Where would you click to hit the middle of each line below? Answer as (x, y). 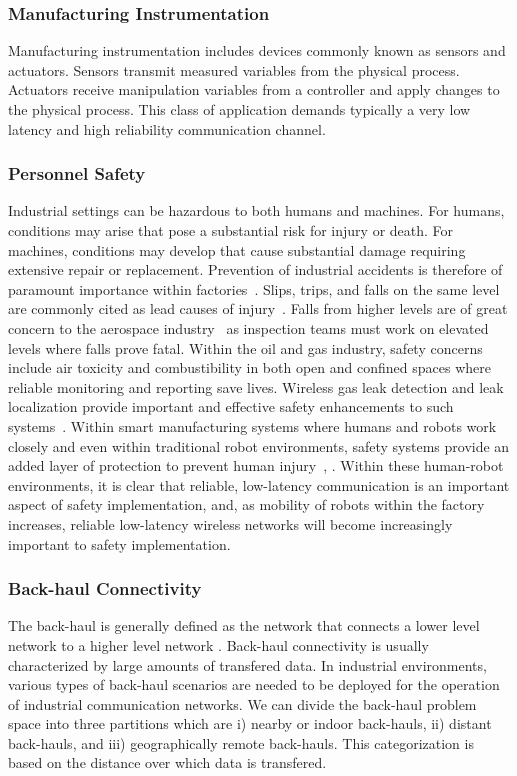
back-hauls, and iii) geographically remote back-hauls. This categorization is (241, 742)
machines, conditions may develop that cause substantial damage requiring (237, 249)
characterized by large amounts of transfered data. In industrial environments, (247, 664)
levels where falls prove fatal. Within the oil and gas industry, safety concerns (245, 347)
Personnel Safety (77, 173)
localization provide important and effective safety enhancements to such (231, 406)
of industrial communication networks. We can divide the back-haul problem (242, 703)
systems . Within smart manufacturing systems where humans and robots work (252, 425)
